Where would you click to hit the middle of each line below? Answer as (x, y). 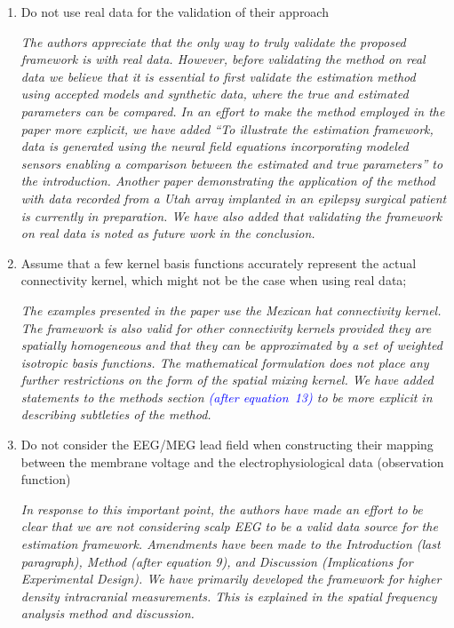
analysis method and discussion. (108, 613)
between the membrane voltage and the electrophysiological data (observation (232, 461)
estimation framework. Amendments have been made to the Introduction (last (231, 544)
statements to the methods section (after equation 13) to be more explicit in (227, 397)
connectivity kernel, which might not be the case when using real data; (214, 280)
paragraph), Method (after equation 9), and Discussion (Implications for (217, 561)
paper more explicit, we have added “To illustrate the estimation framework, (227, 128)
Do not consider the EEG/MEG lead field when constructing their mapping (227, 445)
